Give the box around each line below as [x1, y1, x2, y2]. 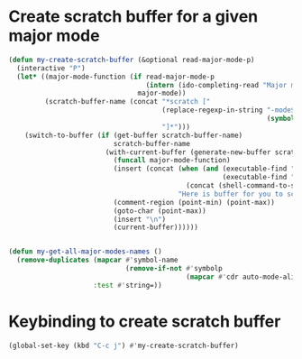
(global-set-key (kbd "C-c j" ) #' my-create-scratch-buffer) [8, 341, 240, 350]
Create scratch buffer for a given [8, 6, 259, 27]
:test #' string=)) [93, 281, 163, 290]
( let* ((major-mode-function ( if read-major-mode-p [16, 72, 215, 81]
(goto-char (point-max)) [113, 206, 206, 216]
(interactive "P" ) [16, 63, 87, 73]
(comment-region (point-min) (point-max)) [113, 198, 276, 207]
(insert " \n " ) [113, 215, 167, 224]
